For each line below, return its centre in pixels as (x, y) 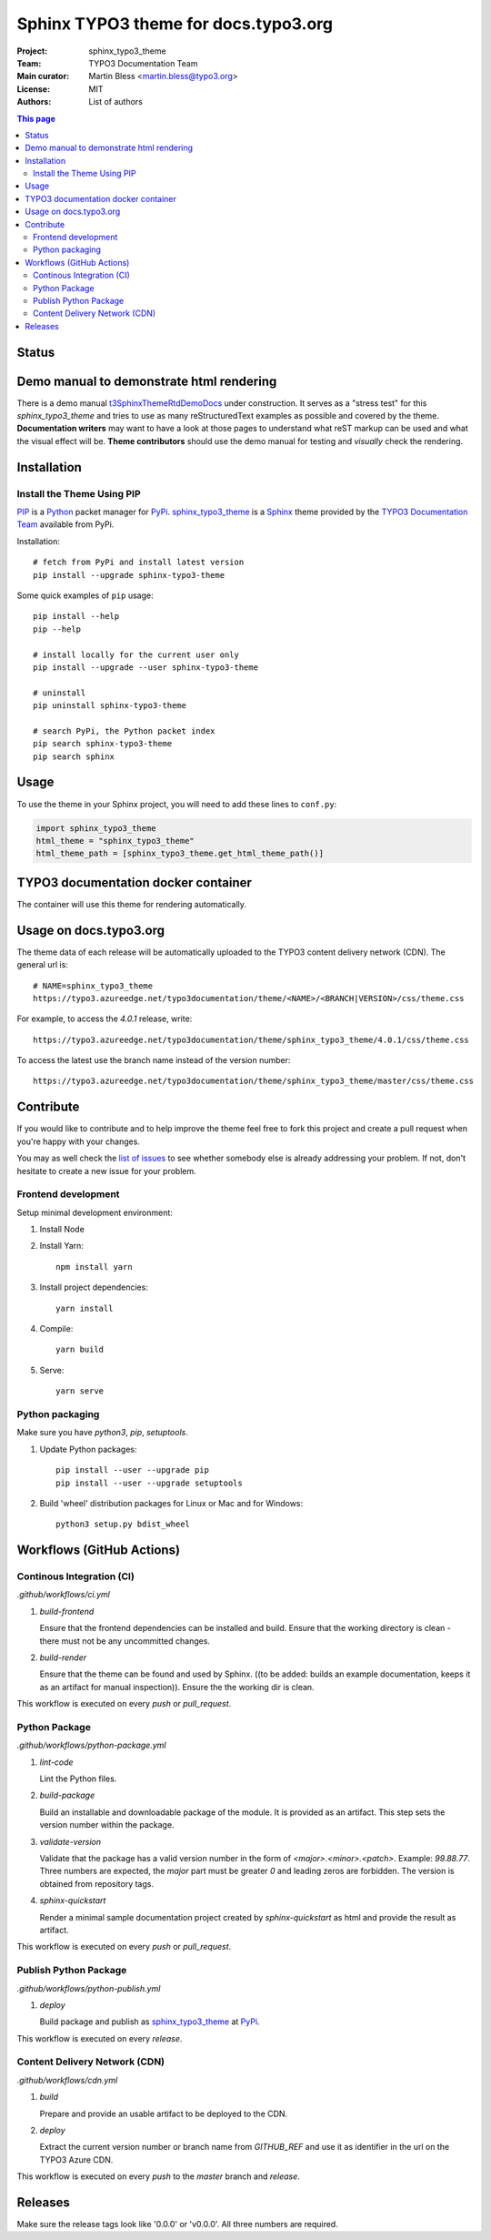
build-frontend (67, 1611)
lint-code (56, 1762)
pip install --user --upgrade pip (132, 1470)
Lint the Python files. (78, 1779)
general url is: (42, 965)
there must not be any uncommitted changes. (125, 1641)
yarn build (80, 1350)
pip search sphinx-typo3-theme (103, 744)
